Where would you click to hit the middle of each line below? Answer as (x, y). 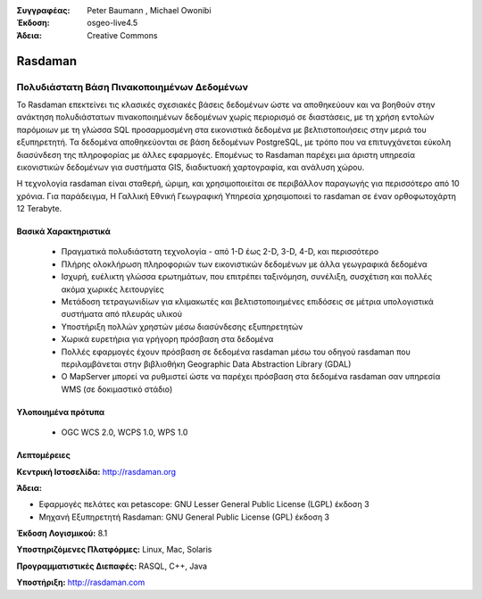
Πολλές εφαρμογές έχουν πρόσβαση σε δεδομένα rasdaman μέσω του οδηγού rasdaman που (236, 352)
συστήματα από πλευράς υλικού (122, 314)
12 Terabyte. (39, 209)
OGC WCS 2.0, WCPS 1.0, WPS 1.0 (125, 432)
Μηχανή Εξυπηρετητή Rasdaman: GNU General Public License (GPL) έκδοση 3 (184, 517)
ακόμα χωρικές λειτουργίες (113, 289)
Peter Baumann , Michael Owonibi (149, 10)
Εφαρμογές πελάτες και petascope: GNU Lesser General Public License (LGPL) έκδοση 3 (204, 504)
